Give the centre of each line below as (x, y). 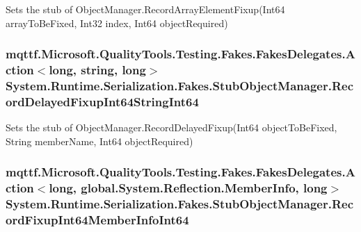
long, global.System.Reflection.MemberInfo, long (188, 188)
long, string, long (97, 70)
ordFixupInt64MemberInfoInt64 (97, 220)
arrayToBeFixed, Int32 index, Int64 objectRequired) (117, 23)
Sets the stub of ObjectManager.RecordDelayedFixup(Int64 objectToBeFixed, (171, 127)
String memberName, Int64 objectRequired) (99, 141)
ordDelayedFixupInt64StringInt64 (102, 101)
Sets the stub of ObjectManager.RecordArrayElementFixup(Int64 (145, 9)
